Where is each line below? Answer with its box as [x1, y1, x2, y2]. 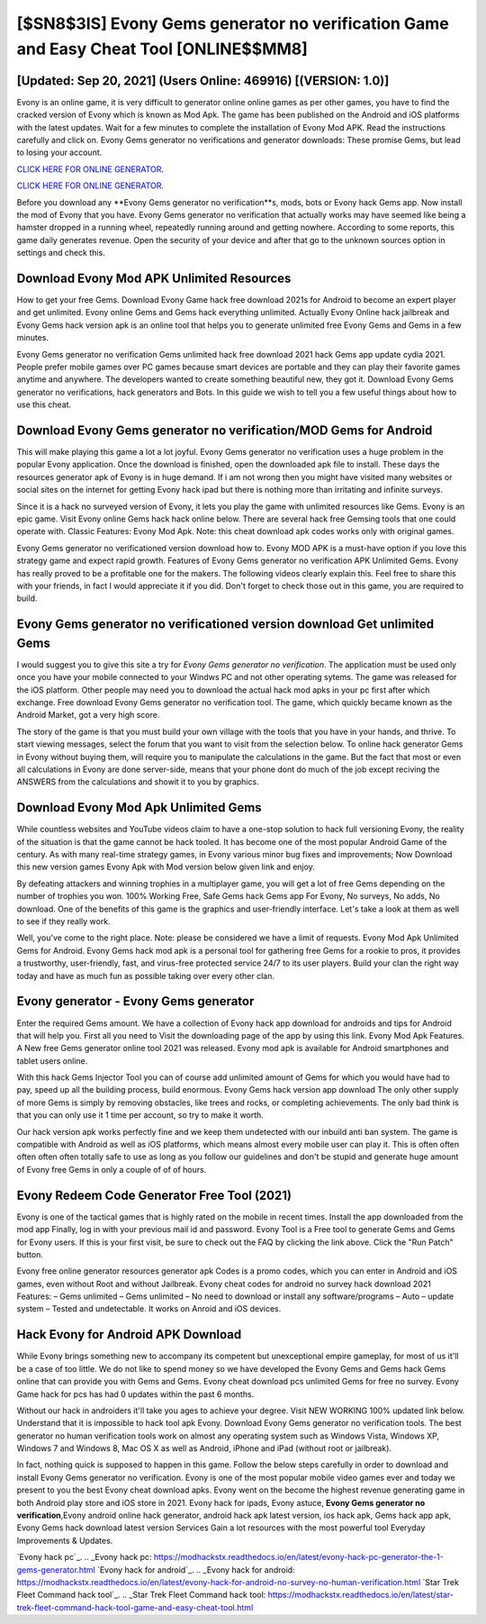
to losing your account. [16, 147, 103, 158]
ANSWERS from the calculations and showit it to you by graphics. [16, 776, 260, 787]
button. [16, 1248, 44, 1260]
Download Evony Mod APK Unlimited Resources [16, 270, 292, 286]
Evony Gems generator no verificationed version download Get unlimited [16, 617, 435, 632]
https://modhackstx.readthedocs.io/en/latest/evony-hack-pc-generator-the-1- [153, 1552, 445, 1563]
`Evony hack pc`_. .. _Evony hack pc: [16, 1552, 152, 1563]
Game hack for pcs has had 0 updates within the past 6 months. [16, 1388, 255, 1400]
